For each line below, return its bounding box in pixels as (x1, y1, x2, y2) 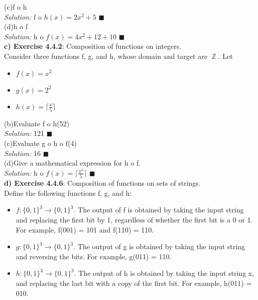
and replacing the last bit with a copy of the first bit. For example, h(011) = (16, 277, 252, 288)
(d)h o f (4, 21, 28, 32)
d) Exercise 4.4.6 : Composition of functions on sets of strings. (4, 178, 201, 188)
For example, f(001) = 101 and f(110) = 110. (16, 224, 154, 235)
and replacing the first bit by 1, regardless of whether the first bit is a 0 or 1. (16, 214, 253, 224)
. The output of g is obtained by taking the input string (73, 241, 245, 252)
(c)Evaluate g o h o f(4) (4, 138, 77, 148)
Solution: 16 (4, 147, 41, 158)
